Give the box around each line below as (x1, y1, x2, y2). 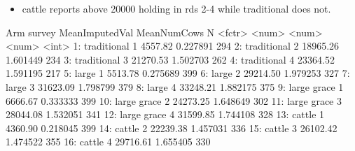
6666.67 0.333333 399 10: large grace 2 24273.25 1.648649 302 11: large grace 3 (6, 93, 342, 108)
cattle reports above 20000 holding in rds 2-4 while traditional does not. (22, 1, 331, 15)
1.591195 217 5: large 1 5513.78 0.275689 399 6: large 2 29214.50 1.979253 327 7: (6, 66, 350, 80)
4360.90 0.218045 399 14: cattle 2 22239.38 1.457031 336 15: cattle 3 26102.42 (6, 120, 337, 135)
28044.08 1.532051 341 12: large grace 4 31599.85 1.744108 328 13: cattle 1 (6, 107, 325, 122)
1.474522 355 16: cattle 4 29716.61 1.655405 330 (6, 134, 211, 149)
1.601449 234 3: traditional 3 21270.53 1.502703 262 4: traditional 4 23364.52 (6, 52, 335, 66)
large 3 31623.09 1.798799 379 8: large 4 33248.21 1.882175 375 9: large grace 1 (6, 79, 344, 94)
